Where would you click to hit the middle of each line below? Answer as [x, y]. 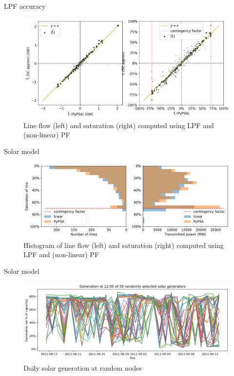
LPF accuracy [25, 6]
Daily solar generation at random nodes [83, 368]
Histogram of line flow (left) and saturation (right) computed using [124, 245]
